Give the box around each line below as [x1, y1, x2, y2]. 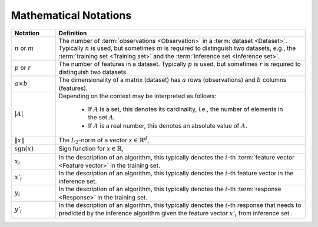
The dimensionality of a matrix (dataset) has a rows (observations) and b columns [58, 76, 287, 84]
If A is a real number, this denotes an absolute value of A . [88, 121, 247, 129]
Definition [58, 29, 87, 37]
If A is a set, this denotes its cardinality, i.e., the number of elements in [88, 105, 283, 113]
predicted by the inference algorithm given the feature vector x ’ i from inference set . [58, 209, 293, 219]
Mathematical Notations [11, 9, 132, 22]
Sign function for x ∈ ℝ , [58, 145, 124, 153]
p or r [14, 64, 32, 72]
